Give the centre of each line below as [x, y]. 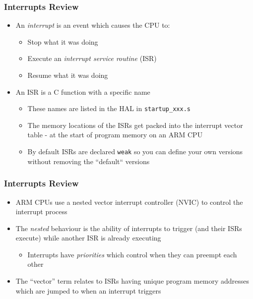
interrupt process [41, 211]
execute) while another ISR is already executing [88, 238]
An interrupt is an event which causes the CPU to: [93, 25]
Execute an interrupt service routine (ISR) [92, 58]
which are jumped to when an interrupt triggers [88, 290]
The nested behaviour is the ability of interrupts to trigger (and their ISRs [129, 228]
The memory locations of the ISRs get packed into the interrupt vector [135, 125]
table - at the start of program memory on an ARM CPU [115, 135]
